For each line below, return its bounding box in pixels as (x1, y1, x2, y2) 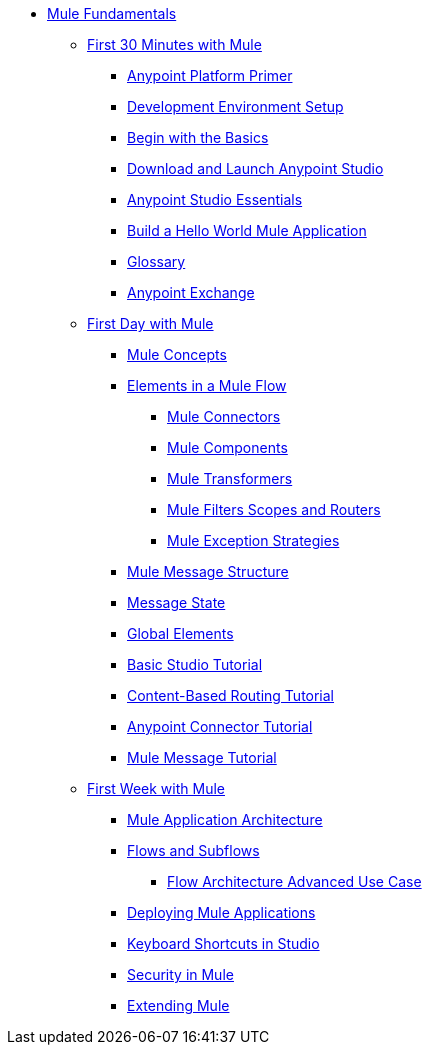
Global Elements (127, 625, 234, 642)
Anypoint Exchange (127, 284, 255, 301)
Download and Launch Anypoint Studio (127, 160, 384, 177)
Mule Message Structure (127, 563, 289, 580)
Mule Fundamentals (47, 5, 177, 22)
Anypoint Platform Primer (127, 67, 293, 84)
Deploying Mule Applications (127, 904, 316, 921)
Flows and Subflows (127, 842, 260, 859)
